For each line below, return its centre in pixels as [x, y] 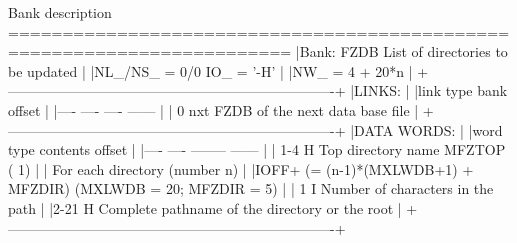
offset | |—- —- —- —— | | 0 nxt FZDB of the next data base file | [213, 109]
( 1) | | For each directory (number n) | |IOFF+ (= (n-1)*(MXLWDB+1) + [241, 168]
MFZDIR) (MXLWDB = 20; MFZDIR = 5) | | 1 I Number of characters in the [251, 188]
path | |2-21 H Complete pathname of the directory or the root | [205, 207]
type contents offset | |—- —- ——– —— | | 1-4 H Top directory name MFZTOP [257, 149]
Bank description [60, 12]
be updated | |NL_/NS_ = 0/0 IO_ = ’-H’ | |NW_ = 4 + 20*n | [210, 70]
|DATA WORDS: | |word [426, 129]
